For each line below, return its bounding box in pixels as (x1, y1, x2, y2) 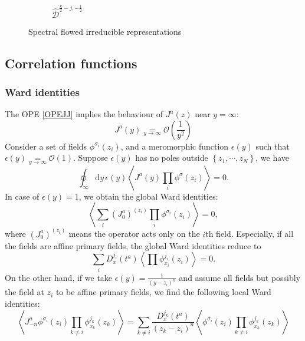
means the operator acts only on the (68, 227, 200, 240)
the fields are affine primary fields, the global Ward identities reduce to (5, 239, 261, 251)
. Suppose (73, 151, 108, 164)
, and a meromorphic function (120, 140, 229, 152)
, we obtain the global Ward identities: (78, 190, 218, 202)
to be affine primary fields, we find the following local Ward (55, 286, 271, 298)
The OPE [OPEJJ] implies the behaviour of (5, 108, 163, 120)
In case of (5, 190, 40, 202)
